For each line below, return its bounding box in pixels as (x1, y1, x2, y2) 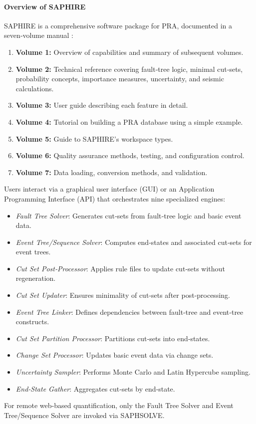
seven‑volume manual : (4, 30, 73, 40)
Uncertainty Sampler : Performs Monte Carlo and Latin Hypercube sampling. (15, 367, 251, 377)
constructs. (15, 316, 49, 327)
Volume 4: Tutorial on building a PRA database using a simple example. (15, 116, 243, 127)
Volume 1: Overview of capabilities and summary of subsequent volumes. (15, 46, 244, 57)
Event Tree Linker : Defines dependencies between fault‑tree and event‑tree (15, 306, 244, 317)
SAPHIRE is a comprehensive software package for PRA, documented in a (4, 20, 233, 30)
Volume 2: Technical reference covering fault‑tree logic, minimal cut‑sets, (15, 63, 243, 74)
